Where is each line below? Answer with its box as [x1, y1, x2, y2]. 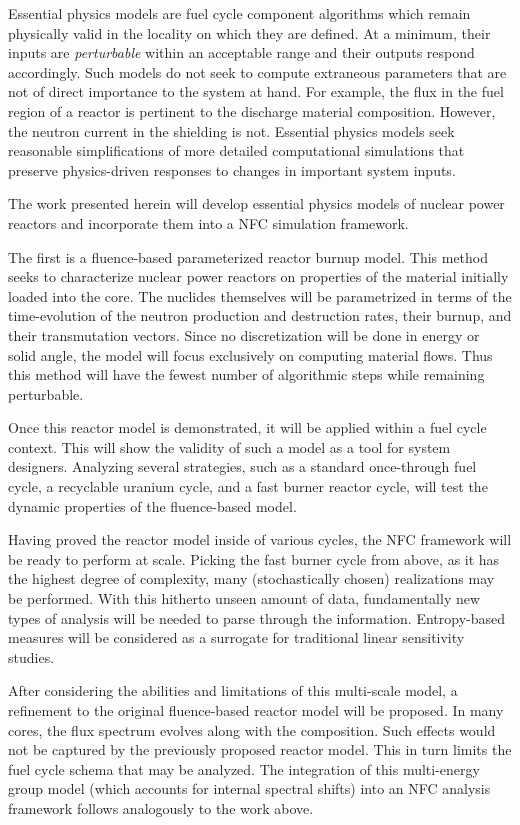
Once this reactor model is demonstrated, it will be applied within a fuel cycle [8, 417, 487, 438]
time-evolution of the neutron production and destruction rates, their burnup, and [8, 305, 512, 326]
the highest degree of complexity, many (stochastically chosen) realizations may [8, 568, 495, 589]
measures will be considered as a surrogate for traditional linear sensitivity [8, 627, 465, 648]
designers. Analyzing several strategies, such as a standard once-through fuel [8, 456, 477, 477]
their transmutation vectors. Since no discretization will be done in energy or [8, 324, 480, 345]
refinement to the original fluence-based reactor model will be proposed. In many [8, 700, 504, 720]
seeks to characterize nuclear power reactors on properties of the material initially [8, 266, 509, 287]
